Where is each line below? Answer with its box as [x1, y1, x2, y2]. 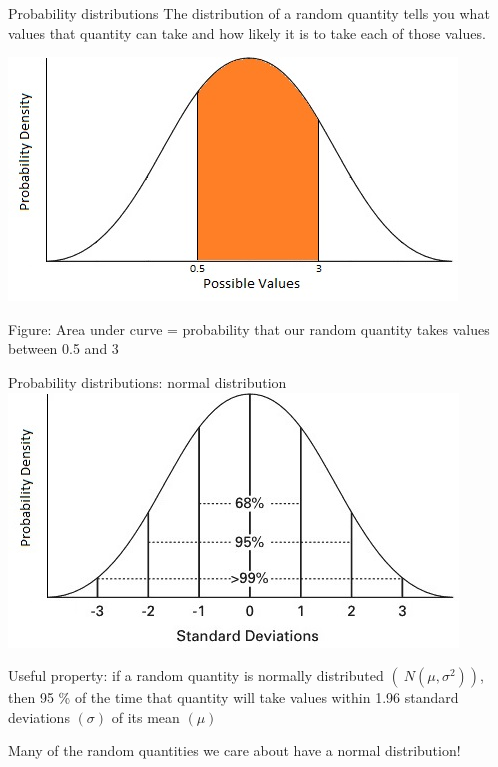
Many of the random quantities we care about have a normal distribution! [8, 740, 461, 761]
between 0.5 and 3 [8, 338, 119, 359]
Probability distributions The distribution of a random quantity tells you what [8, 3, 490, 23]
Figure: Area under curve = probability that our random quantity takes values [8, 318, 490, 339]
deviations [8, 706, 70, 727]
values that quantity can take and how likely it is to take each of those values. [8, 22, 486, 43]
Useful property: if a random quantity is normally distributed [8, 665, 384, 686]
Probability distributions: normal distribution [8, 371, 287, 392]
